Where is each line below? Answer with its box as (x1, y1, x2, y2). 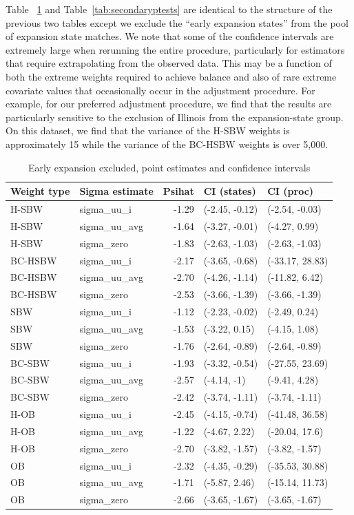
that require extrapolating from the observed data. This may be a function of (6, 56, 332, 70)
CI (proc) (267, 184, 314, 198)
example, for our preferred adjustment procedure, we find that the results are (6, 96, 332, 111)
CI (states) (203, 184, 256, 198)
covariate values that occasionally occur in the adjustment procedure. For (6, 83, 315, 97)
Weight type (10, 184, 70, 198)
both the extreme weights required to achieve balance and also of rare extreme (6, 69, 337, 83)
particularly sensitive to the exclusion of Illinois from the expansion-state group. (6, 109, 344, 124)
